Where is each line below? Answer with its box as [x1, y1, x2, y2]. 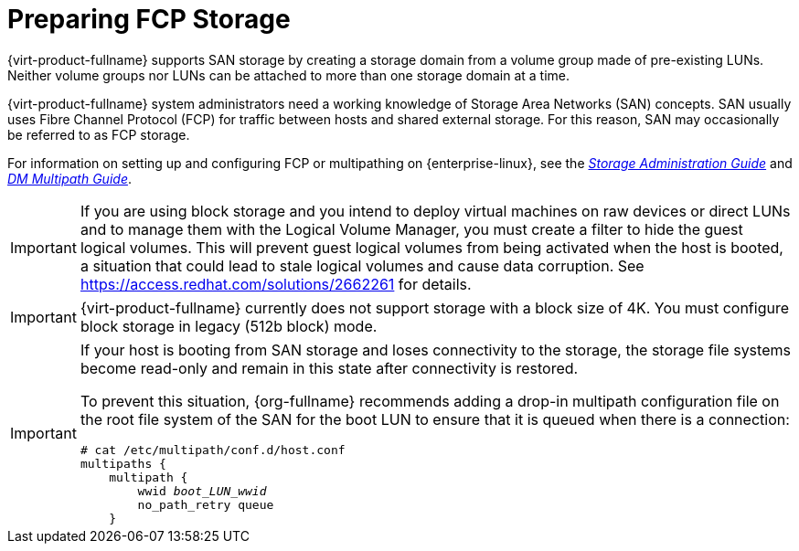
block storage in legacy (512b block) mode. [80, 316, 378, 335]
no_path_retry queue [137, 497, 274, 512]
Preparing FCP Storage [7, 4, 291, 35]
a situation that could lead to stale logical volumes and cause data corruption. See [80, 256, 645, 275]
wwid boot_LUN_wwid [137, 483, 267, 498]
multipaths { [80, 456, 166, 471]
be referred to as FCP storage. [7, 126, 190, 143]
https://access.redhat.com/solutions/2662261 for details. [80, 274, 472, 293]
